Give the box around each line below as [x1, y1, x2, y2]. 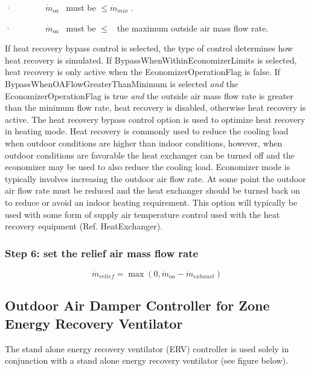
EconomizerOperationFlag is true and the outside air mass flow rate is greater [5, 89, 293, 102]
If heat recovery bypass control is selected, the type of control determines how [5, 42, 293, 54]
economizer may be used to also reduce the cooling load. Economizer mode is [5, 160, 290, 173]
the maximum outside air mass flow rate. [117, 21, 268, 34]
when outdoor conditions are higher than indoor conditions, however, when [5, 136, 283, 149]
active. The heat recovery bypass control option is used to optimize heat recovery [5, 113, 306, 125]
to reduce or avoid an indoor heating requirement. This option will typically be [5, 195, 298, 208]
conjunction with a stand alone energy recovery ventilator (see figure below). [5, 354, 288, 367]
